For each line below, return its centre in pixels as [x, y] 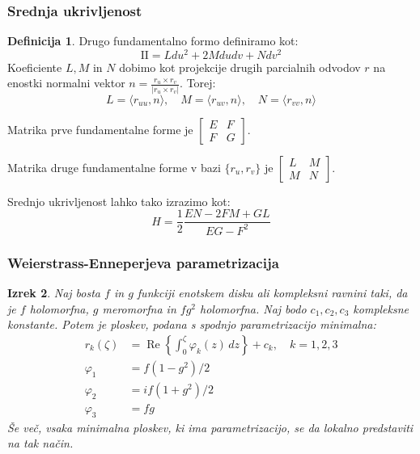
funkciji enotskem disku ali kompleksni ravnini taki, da [272, 293]
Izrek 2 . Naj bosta [54, 293]
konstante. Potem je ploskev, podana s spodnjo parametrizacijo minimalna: [192, 324]
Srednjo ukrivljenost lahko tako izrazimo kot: [119, 201]
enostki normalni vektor [66, 83]
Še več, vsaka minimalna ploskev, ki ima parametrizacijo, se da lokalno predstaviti [210, 427]
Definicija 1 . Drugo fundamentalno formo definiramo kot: [153, 41]
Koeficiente [35, 67]
